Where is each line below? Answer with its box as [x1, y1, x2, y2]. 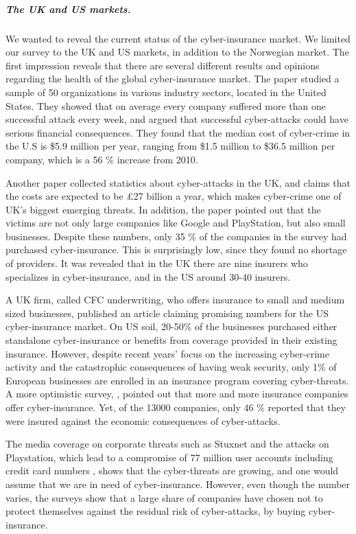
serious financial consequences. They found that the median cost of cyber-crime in [5, 125, 351, 139]
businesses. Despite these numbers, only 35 [5, 229, 185, 243]
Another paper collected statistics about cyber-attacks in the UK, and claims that [5, 175, 351, 189]
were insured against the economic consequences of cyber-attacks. [5, 413, 281, 428]
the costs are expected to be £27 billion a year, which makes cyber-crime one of [5, 189, 342, 203]
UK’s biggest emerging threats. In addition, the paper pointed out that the [5, 202, 321, 216]
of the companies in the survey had [199, 229, 347, 243]
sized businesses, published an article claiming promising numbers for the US [5, 305, 329, 320]
